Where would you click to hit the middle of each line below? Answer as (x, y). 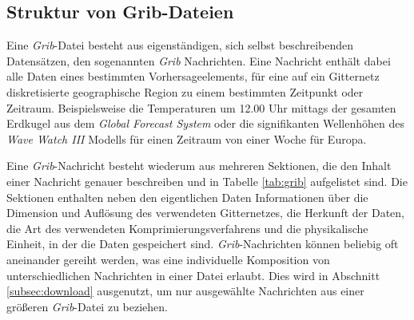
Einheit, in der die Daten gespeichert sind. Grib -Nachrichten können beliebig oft (203, 244)
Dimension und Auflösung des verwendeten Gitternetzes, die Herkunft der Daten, (205, 213)
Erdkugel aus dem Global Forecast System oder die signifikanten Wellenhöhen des (205, 123)
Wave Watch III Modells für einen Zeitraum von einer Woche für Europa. (187, 138)
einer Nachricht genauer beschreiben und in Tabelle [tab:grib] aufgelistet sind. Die (207, 181)
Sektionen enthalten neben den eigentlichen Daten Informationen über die (187, 197)
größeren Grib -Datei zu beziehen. (87, 306)
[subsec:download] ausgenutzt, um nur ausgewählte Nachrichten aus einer (185, 291)
